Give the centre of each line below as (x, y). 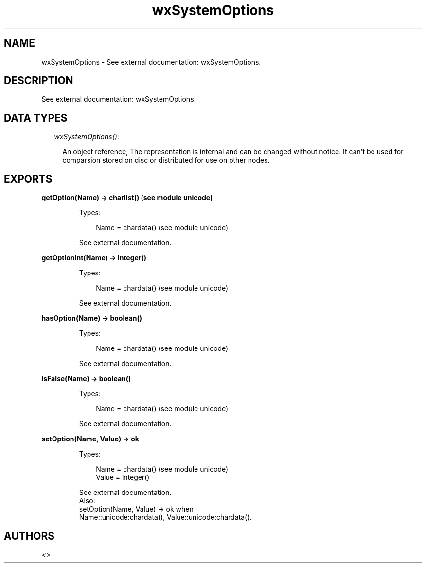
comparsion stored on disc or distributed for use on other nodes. (166, 160)
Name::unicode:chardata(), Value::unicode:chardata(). (165, 517)
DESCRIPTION (39, 81)
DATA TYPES (36, 118)
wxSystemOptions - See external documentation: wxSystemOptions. (151, 62)
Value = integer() (123, 477)
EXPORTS (28, 179)
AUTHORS (29, 536)
